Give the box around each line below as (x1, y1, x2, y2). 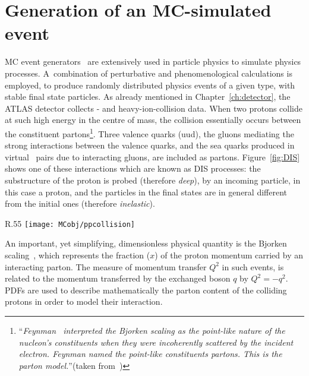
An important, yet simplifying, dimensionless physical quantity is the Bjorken (5, 237, 287, 249)
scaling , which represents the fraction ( (5, 248, 150, 261)
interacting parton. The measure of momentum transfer (5, 260, 207, 273)
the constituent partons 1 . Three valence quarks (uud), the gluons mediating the (5, 125, 294, 140)
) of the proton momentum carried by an (154, 248, 303, 261)
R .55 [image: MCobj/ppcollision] (5, 217, 135, 229)
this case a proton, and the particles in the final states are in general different (5, 185, 288, 198)
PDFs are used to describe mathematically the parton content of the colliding (5, 283, 287, 296)
